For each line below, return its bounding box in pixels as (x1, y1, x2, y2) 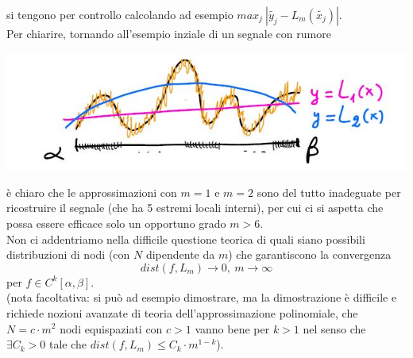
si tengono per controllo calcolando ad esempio (6, 6, 234, 22)
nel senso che (303, 320, 366, 337)
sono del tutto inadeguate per (257, 183, 401, 200)
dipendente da (145, 246, 215, 263)
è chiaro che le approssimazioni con (6, 183, 177, 200)
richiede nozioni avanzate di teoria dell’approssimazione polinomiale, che (6, 304, 358, 321)
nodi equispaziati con (60, 320, 163, 337)
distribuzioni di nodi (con (6, 246, 130, 263)
